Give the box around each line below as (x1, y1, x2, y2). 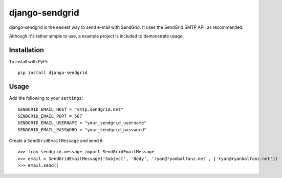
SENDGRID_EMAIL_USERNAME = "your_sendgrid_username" (18, 120, 147, 126)
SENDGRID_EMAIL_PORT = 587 (18, 113, 83, 119)
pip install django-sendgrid (18, 70, 87, 75)
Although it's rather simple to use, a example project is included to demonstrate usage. (9, 33, 184, 39)
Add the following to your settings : (9, 95, 83, 101)
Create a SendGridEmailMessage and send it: (9, 138, 104, 143)
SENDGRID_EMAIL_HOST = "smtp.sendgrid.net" (18, 107, 124, 112)
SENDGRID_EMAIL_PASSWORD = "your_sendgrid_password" (18, 127, 147, 132)
